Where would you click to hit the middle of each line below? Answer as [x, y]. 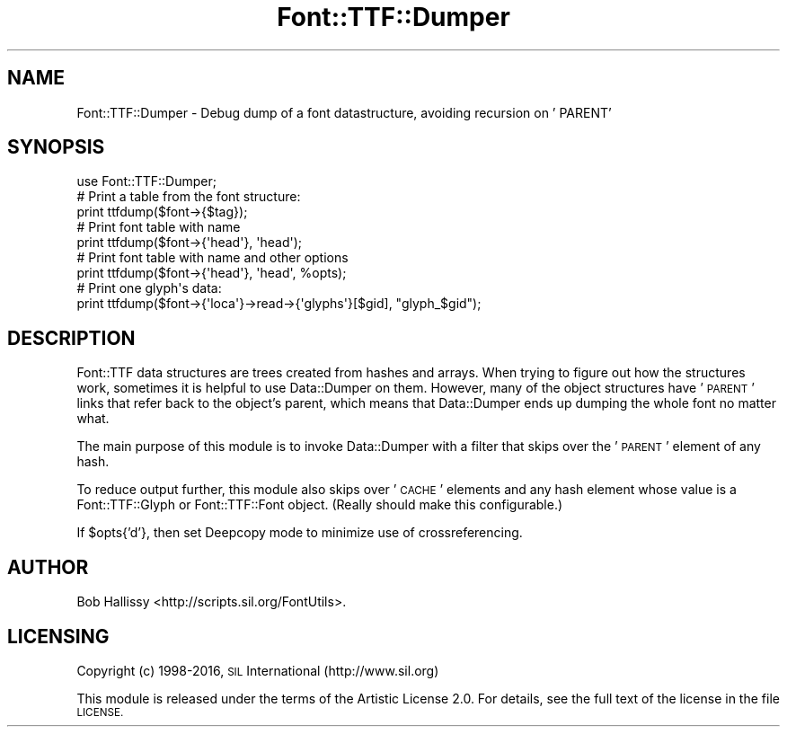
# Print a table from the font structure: [189, 197]
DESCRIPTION [71, 338]
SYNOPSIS [56, 147]
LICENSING [58, 636]
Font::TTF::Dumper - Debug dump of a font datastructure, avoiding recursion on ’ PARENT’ [344, 112]
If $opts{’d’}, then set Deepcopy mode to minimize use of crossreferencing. [300, 533]
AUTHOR [48, 567]
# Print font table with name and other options [212, 258]
